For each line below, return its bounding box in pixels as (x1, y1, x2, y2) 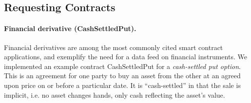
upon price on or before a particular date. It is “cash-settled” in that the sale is (4, 80, 241, 90)
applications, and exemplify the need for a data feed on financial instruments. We (4, 51, 247, 62)
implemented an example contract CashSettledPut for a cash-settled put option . (4, 61, 241, 71)
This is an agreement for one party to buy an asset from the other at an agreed (4, 70, 241, 81)
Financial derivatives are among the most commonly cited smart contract (4, 42, 223, 52)
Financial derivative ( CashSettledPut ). (4, 23, 136, 34)
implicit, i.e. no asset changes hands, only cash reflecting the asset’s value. (4, 89, 225, 100)
